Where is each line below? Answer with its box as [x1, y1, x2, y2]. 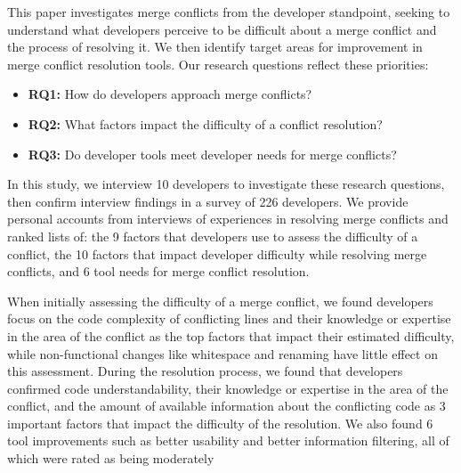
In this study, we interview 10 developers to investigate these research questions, [7, 175, 445, 193]
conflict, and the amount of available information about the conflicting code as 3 [7, 396, 446, 415]
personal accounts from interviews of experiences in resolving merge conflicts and [7, 209, 449, 228]
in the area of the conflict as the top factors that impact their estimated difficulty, [7, 326, 455, 345]
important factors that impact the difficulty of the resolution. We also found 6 [7, 413, 433, 432]
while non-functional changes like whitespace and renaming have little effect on [7, 344, 438, 363]
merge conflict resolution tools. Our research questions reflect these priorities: [7, 54, 429, 73]
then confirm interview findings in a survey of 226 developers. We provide [7, 192, 408, 210]
